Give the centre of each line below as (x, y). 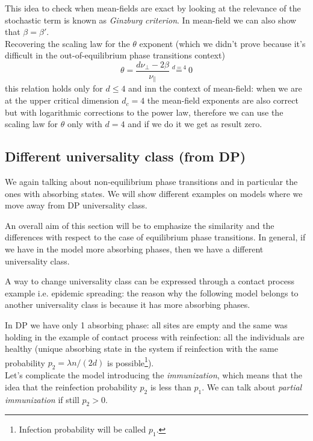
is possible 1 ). (131, 361)
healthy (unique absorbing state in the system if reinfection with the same (141, 349)
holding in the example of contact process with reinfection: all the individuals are (155, 336)
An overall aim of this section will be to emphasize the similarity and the (140, 225)
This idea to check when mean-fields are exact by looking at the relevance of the (153, 8)
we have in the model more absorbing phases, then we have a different (134, 249)
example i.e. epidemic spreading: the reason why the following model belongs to (152, 292)
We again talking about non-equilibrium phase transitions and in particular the (151, 182)
